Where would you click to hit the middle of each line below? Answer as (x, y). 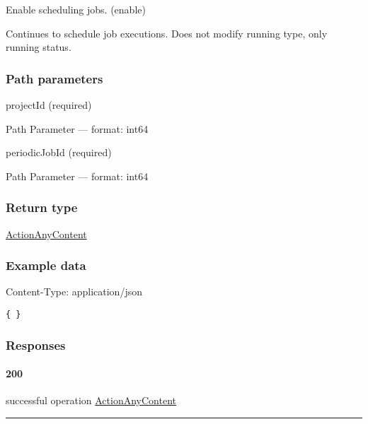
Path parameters (54, 78)
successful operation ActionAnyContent (91, 400)
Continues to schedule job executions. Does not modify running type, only (167, 33)
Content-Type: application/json (74, 291)
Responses (36, 344)
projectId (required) (49, 105)
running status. (39, 47)
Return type (42, 207)
